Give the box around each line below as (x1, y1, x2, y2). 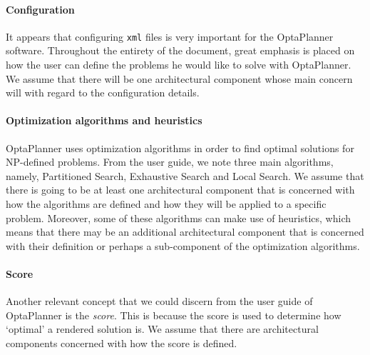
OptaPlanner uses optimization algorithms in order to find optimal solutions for (6, 140, 354, 155)
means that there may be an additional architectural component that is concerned (6, 224, 364, 239)
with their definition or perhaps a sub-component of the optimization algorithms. (6, 238, 360, 253)
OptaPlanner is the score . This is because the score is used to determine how (6, 307, 341, 322)
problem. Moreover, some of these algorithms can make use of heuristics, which (6, 210, 351, 225)
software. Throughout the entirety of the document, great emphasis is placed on (6, 43, 355, 58)
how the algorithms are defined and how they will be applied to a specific (6, 196, 327, 211)
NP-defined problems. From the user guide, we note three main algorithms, (6, 154, 334, 169)
